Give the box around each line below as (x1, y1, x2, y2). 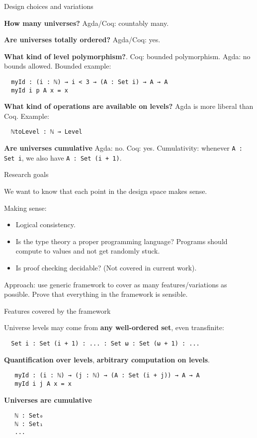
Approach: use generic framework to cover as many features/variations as (4, 279, 227, 289)
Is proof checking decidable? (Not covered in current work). (15, 263, 197, 272)
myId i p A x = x (11, 87, 68, 94)
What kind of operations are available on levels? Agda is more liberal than (4, 101, 254, 111)
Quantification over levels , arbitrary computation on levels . (4, 354, 210, 364)
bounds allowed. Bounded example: (4, 61, 111, 71)
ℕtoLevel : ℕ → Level (11, 128, 83, 136)
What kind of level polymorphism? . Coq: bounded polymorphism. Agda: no (4, 51, 251, 61)
